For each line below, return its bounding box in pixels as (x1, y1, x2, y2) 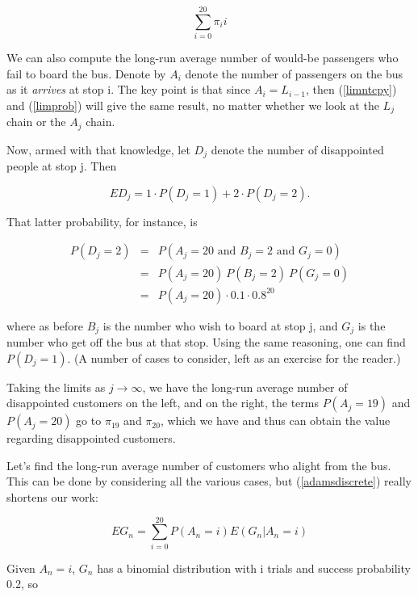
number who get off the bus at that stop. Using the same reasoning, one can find (6, 334, 406, 350)
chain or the (6, 113, 66, 130)
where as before (6, 317, 84, 334)
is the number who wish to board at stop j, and (102, 317, 338, 334)
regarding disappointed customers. (6, 430, 176, 447)
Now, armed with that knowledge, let (6, 141, 190, 158)
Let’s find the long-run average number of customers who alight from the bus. (6, 456, 391, 473)
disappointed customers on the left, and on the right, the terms (6, 394, 319, 411)
